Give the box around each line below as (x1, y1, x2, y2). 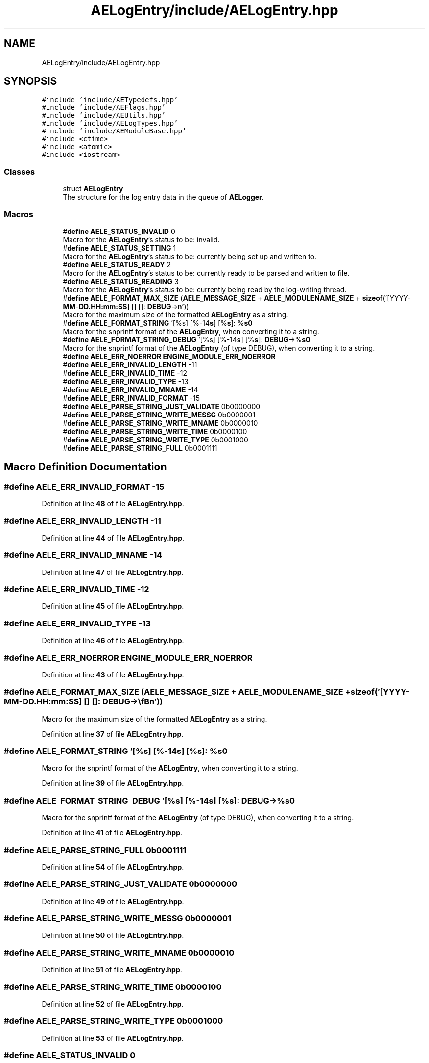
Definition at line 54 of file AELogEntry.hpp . (42, 862, 184, 871)
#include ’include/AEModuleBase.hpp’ (42, 127, 187, 135)
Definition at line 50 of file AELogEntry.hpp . (42, 931, 184, 940)
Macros (4, 209, 33, 219)
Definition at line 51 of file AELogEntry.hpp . (42, 965, 182, 974)
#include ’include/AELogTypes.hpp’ (42, 119, 178, 128)
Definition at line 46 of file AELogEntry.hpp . (42, 636, 184, 645)
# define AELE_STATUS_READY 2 (63, 260, 171, 269)
